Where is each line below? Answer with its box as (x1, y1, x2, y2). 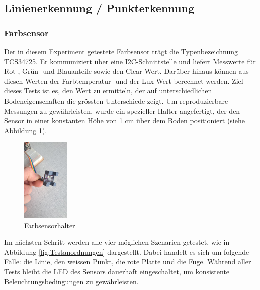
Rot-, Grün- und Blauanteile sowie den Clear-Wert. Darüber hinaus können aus (4, 66, 249, 76)
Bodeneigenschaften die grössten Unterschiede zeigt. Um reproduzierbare (4, 95, 228, 106)
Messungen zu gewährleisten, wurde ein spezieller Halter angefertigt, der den (4, 105, 240, 116)
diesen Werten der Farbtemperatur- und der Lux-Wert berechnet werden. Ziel (4, 75, 243, 86)
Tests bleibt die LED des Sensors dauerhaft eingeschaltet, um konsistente (4, 266, 230, 277)
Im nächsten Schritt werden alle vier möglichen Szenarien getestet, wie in (4, 237, 230, 247)
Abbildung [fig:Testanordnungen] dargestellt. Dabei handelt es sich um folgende (4, 246, 249, 257)
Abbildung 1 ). (4, 125, 47, 135)
